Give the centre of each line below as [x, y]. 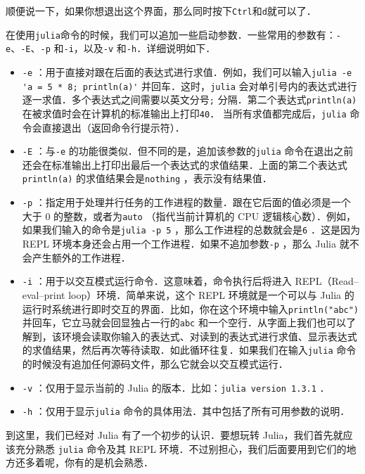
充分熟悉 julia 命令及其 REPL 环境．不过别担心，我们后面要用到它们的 [181, 448]
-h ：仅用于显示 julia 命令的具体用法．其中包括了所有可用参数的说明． [186, 411]
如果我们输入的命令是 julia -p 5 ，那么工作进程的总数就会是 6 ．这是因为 [191, 230]
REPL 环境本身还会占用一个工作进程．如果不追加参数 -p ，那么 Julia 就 [186, 244]
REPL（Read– [327, 281]
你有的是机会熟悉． [109, 462]
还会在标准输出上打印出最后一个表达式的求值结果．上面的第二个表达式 [185, 164]
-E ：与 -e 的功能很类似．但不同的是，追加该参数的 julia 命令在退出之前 [188, 151]
